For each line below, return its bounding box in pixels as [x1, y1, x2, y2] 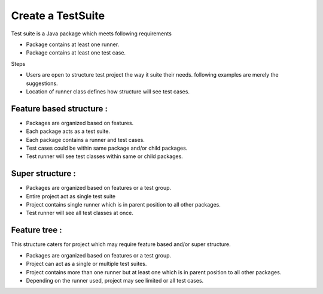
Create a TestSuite [11, 9, 105, 22]
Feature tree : [11, 225, 62, 235]
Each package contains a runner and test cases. [26, 136, 145, 143]
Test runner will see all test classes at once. [26, 210, 134, 217]
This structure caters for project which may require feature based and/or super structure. [11, 241, 231, 248]
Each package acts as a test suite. [26, 128, 111, 135]
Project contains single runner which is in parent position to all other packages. [26, 201, 221, 208]
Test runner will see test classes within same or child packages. [26, 153, 184, 160]
